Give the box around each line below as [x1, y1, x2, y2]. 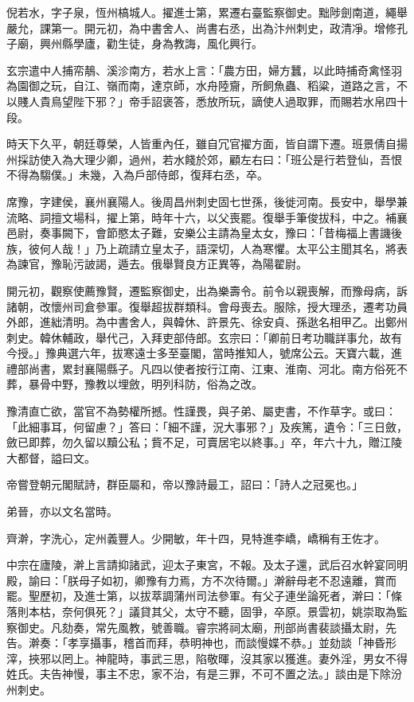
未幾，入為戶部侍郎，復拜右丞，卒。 [78, 166, 268, 183]
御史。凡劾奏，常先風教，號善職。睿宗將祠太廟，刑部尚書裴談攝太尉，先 [17, 618, 396, 635]
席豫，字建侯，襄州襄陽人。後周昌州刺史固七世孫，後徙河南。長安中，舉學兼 [6, 193, 408, 209]
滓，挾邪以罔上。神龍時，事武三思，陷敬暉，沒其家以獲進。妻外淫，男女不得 [6, 649, 408, 666]
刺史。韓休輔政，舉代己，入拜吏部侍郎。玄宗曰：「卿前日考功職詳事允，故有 [6, 329, 402, 345]
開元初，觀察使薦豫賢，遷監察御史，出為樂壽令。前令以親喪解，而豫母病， [6, 282, 396, 298]
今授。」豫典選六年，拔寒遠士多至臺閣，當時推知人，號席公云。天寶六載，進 [6, 345, 402, 361]
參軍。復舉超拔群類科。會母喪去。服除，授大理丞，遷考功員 [95, 298, 408, 314]
